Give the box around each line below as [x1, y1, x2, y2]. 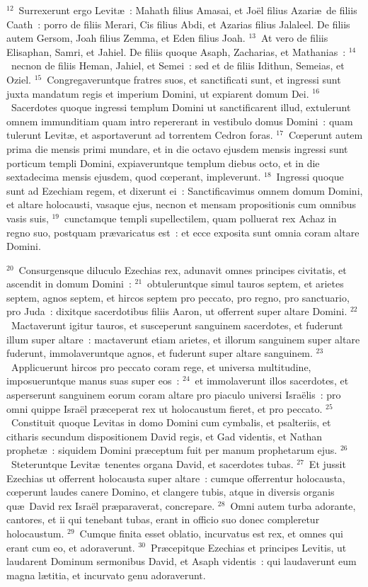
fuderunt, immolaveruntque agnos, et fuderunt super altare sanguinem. [6, 346, 313, 360]
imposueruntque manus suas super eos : [6, 373, 180, 388]
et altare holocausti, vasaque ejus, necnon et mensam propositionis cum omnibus [6, 197, 357, 212]
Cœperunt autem [288, 127, 363, 142]
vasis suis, [6, 210, 49, 225]
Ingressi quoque [276, 169, 344, 184]
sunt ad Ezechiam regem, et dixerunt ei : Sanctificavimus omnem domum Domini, [6, 183, 363, 198]
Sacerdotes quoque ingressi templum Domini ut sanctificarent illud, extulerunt [11, 100, 351, 115]
